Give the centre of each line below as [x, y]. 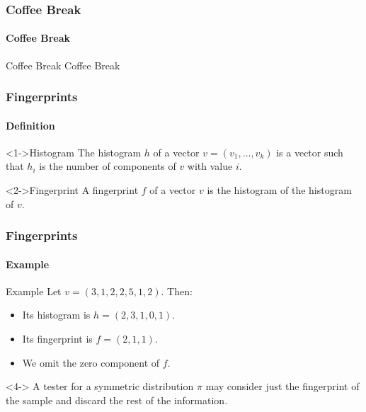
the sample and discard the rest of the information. [117, 400]
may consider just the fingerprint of [282, 386]
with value [210, 166]
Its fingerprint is [57, 339]
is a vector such [310, 152]
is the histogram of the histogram [279, 190]
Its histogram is [56, 315]
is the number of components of [108, 166]
